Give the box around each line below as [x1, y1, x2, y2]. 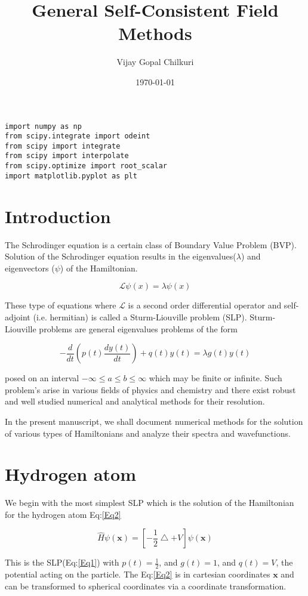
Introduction [5, 203, 111, 228]
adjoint [5, 310, 30, 323]
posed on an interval [5, 372, 79, 384]
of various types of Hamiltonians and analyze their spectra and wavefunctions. [5, 427, 291, 439]
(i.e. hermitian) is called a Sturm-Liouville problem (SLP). [33, 310, 247, 323]
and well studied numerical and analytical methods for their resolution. [5, 395, 265, 407]
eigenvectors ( [5, 261, 55, 274]
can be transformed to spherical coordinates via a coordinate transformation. [5, 579, 287, 592]
